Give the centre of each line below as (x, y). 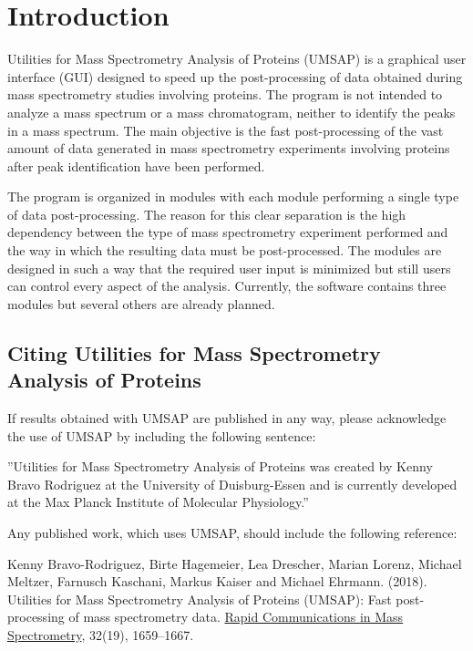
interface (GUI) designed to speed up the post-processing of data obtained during (235, 76)
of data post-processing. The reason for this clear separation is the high (207, 214)
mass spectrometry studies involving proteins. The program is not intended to (225, 94)
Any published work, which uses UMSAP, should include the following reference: (232, 532)
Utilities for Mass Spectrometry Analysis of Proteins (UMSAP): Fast (200, 599)
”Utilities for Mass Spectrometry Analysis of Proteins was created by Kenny (220, 466)
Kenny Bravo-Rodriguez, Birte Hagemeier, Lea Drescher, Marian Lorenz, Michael (235, 563)
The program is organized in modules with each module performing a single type (233, 196)
